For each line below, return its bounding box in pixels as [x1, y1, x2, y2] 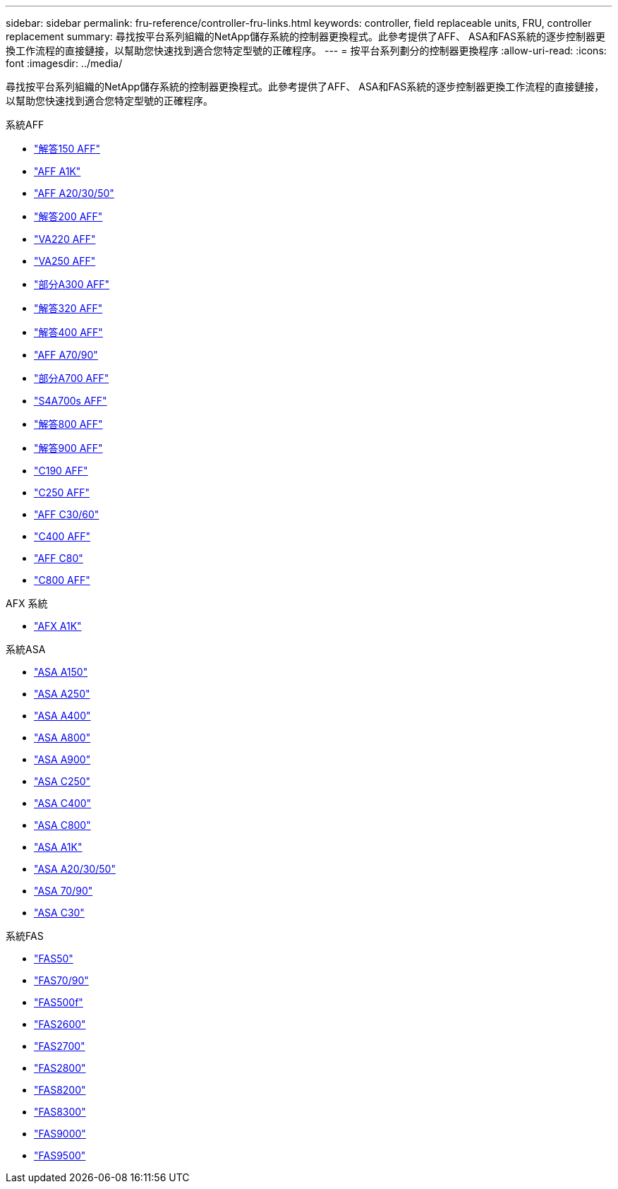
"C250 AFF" [34, 486, 90, 498]
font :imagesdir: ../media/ [6, 57, 123, 69]
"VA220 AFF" [34, 233, 96, 245]
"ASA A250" [34, 688, 90, 700]
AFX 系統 [6, 597, 48, 609]
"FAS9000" [34, 1128, 86, 1140]
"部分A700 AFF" [34, 372, 109, 384]
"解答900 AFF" [34, 442, 103, 454]
